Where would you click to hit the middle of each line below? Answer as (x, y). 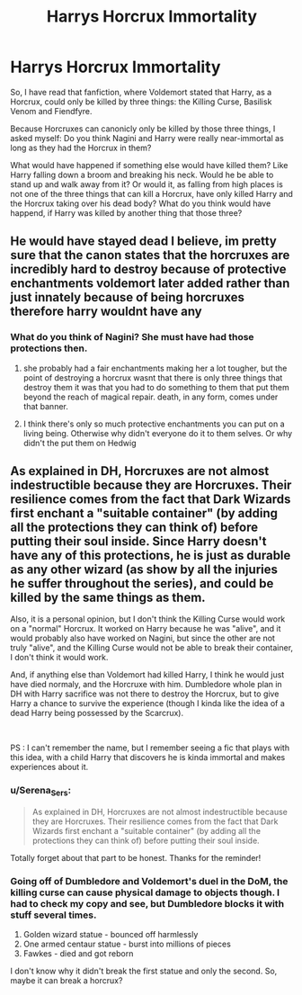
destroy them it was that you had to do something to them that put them (156, 387)
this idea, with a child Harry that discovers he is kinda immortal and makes (148, 757)
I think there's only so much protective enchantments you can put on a (154, 424)
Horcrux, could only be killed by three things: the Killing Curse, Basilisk (141, 102)
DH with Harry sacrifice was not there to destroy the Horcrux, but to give (145, 694)
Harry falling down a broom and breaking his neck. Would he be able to (142, 175)
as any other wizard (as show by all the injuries (144, 570)
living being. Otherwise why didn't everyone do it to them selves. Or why (158, 433)
